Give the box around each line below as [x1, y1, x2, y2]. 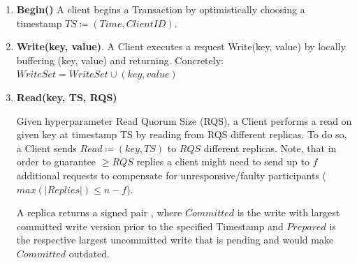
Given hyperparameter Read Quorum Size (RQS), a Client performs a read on [16, 113, 352, 128]
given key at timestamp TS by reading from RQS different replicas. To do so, [16, 127, 347, 142]
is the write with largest [237, 205, 340, 220]
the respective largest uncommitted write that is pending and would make [16, 232, 334, 247]
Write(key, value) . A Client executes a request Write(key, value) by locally [16, 39, 346, 54]
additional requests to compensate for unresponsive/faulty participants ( [16, 167, 327, 182]
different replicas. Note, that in [203, 140, 337, 155]
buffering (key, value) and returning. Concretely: [16, 52, 224, 67]
